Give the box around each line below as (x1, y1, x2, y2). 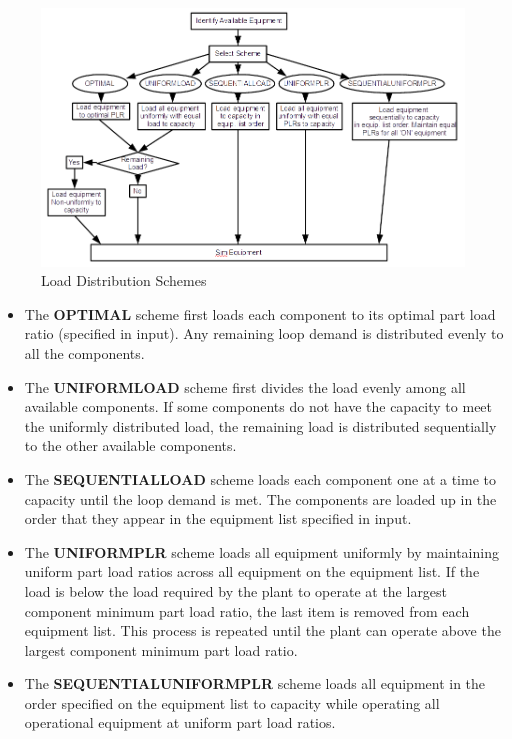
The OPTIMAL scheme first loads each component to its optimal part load (24, 303, 496, 324)
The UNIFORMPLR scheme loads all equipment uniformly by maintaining (24, 541, 499, 562)
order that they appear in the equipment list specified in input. (24, 508, 412, 529)
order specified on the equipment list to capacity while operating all (24, 692, 440, 713)
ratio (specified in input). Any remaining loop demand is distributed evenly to (24, 323, 504, 344)
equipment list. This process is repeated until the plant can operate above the (24, 620, 501, 641)
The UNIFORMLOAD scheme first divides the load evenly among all (24, 376, 466, 397)
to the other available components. (24, 435, 237, 456)
